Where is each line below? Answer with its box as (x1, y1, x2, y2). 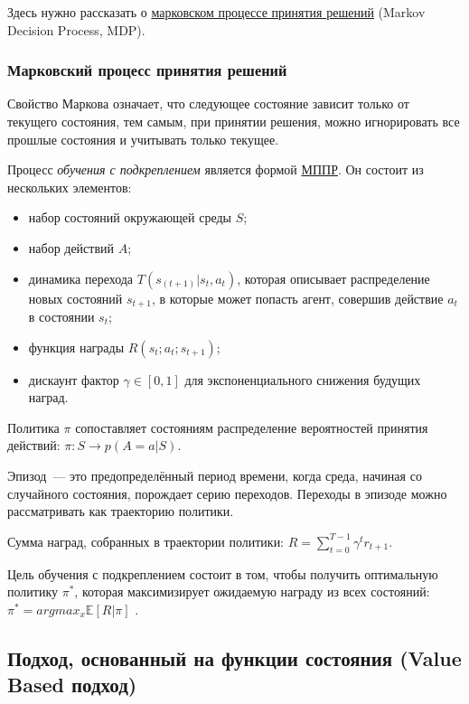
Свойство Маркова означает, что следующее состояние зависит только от (7, 94, 409, 113)
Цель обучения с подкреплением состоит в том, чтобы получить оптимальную (7, 564, 438, 583)
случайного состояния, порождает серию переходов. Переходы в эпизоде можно (7, 483, 447, 502)
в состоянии (28, 307, 95, 326)
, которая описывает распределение (237, 268, 430, 287)
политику (7, 582, 58, 601)
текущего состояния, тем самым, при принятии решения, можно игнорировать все (7, 112, 460, 130)
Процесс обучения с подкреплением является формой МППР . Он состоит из (7, 160, 424, 179)
